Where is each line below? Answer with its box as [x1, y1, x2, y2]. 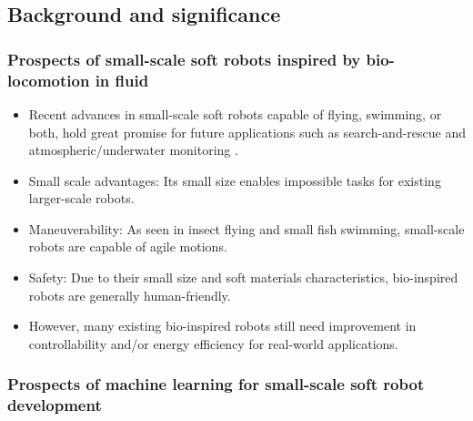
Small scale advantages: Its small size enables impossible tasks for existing [28, 170, 441, 190]
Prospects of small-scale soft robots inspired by [7, 47, 361, 70]
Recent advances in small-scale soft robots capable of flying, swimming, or [28, 104, 442, 123]
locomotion [7, 68, 90, 91]
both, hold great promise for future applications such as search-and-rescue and [28, 122, 467, 141]
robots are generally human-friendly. [28, 285, 231, 304]
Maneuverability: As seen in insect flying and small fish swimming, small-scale [28, 219, 465, 238]
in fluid [95, 68, 149, 91]
